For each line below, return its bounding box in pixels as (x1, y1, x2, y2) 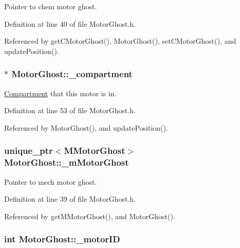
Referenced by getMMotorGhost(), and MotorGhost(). (4, 210, 175, 221)
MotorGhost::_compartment (11, 67, 133, 80)
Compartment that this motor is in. (4, 87, 117, 98)
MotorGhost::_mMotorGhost (4, 156, 129, 169)
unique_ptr (4, 144, 53, 157)
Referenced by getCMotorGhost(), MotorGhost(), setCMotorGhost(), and (4, 36, 236, 46)
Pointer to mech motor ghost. (4, 176, 97, 187)
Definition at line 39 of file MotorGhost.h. (4, 193, 136, 204)
